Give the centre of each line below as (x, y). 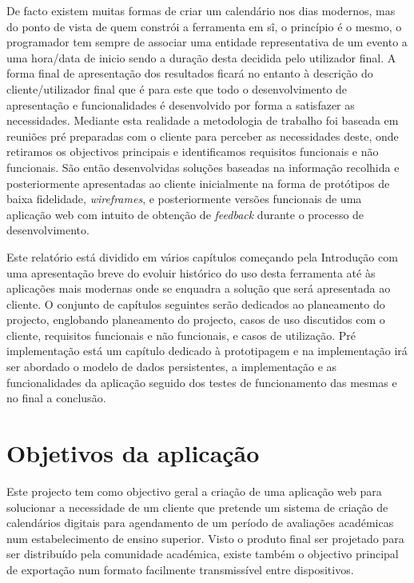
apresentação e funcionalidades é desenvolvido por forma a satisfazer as (181, 104)
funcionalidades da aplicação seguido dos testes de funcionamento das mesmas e (202, 382)
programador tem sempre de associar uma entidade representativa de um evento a (207, 42)
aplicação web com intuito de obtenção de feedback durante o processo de (185, 214)
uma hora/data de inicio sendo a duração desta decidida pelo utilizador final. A (201, 57)
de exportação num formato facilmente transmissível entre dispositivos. (180, 569)
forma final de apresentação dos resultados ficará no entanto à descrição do (190, 73)
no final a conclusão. (56, 398)
